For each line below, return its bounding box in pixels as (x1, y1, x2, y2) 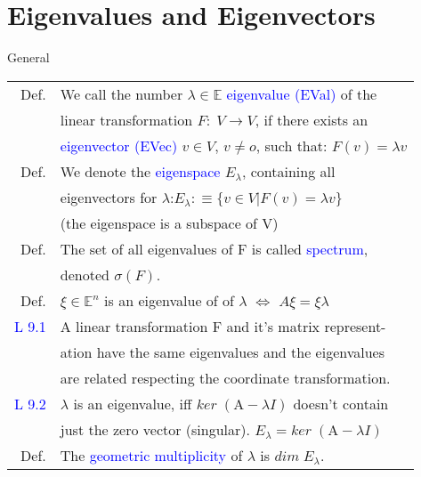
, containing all (241, 160, 336, 182)
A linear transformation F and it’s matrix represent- (60, 315, 386, 336)
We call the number (60, 83, 183, 104)
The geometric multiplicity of (60, 444, 243, 465)
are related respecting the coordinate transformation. (60, 367, 391, 388)
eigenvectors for (60, 186, 158, 207)
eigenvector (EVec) (60, 134, 178, 156)
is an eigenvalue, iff (73, 392, 192, 414)
